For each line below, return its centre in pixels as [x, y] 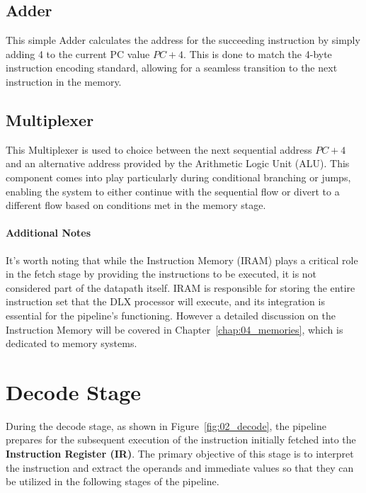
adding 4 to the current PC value [78, 53]
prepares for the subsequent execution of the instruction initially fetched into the [181, 440]
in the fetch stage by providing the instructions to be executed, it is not [161, 274]
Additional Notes [48, 233]
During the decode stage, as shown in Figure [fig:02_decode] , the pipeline [166, 425]
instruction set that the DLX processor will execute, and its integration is [165, 301]
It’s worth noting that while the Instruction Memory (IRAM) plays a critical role [182, 260]
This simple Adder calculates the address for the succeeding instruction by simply [183, 40]
